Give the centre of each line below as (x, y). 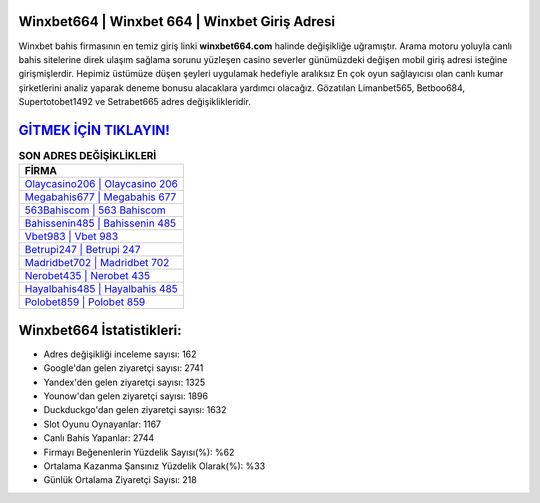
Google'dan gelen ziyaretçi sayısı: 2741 (123, 368)
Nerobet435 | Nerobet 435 (87, 276)
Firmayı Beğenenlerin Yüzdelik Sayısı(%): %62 (139, 452)
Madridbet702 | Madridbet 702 (97, 263)
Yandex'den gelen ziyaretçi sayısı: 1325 (124, 382)
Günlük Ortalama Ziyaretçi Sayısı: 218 (120, 480)
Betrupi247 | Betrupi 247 (82, 250)
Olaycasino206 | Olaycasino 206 (101, 184)
